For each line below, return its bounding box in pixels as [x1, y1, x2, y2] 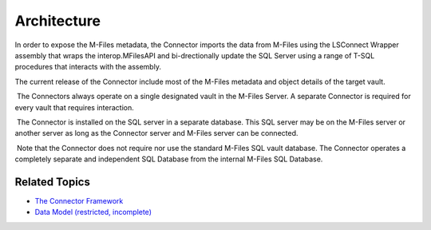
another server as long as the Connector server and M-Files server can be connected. [14, 129, 299, 138]
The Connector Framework [34, 196, 124, 205]
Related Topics [14, 175, 91, 188]
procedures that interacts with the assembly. [14, 62, 161, 72]
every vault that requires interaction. [14, 102, 135, 112]
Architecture [14, 12, 101, 30]
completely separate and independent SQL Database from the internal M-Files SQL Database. [14, 154, 323, 164]
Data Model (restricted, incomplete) [34, 208, 152, 217]
